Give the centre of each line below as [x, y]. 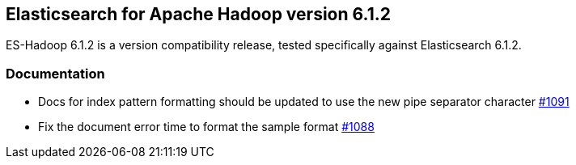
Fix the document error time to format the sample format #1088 [206, 127]
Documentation [55, 73]
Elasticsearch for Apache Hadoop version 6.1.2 [198, 14]
